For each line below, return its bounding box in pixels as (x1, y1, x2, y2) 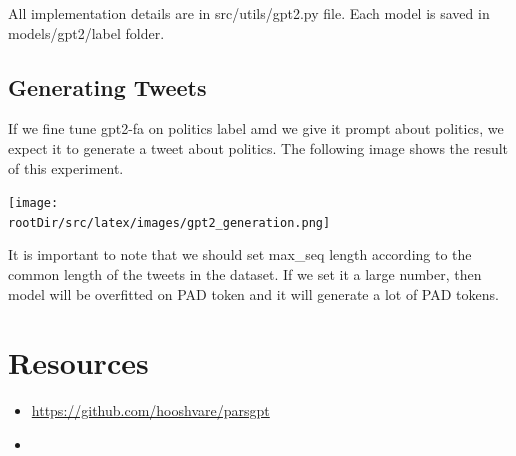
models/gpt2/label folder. (8, 22, 165, 43)
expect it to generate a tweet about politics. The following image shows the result (8, 137, 509, 158)
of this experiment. (8, 157, 124, 178)
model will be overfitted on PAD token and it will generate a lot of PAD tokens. (8, 283, 499, 304)
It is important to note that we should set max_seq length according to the (8, 244, 472, 265)
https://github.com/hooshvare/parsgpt (31, 400, 270, 421)
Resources (8, 342, 149, 383)
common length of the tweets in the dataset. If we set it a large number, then (8, 264, 482, 285)
